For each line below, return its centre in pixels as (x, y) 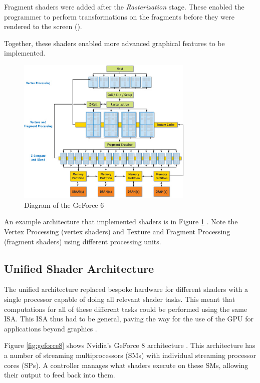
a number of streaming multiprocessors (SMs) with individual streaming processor (130, 355)
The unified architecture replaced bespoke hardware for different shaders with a (126, 289)
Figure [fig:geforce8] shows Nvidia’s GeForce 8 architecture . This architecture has (130, 345)
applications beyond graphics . (51, 328)
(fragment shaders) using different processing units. (83, 241)
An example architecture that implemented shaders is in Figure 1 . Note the (121, 222)
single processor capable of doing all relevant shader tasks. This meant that (120, 299)
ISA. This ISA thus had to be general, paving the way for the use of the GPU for (129, 319)
